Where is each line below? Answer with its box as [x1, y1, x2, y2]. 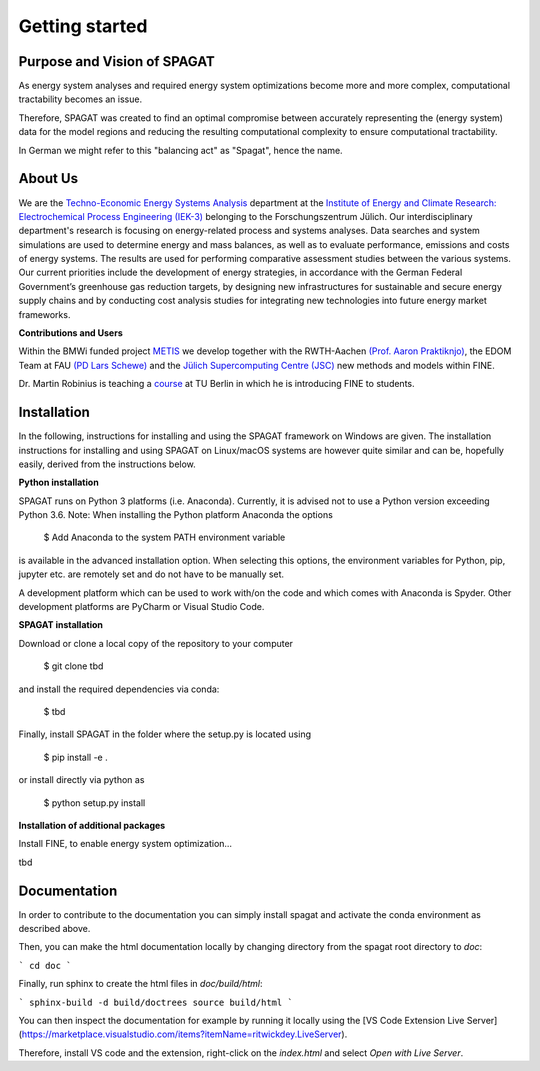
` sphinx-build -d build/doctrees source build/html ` [18, 996, 294, 1008]
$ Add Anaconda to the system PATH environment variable [43, 531, 286, 544]
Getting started [18, 15, 148, 37]
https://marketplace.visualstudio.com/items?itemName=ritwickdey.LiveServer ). [21, 1028, 348, 1040]
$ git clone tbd [43, 660, 104, 672]
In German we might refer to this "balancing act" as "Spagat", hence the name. [18, 144, 344, 156]
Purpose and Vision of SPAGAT [18, 53, 215, 70]
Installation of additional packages [18, 819, 166, 831]
